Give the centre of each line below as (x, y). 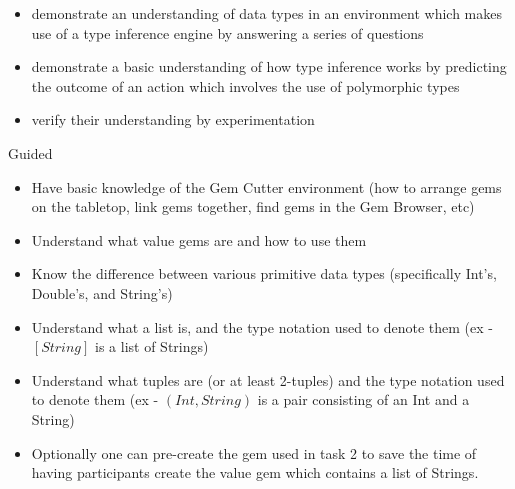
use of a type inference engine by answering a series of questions (227, 32)
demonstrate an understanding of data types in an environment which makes (267, 13)
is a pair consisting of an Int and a (363, 399)
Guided (30, 152)
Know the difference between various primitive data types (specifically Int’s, (264, 273)
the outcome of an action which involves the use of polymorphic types (245, 85)
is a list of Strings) (152, 346)
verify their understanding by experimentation (173, 119)
